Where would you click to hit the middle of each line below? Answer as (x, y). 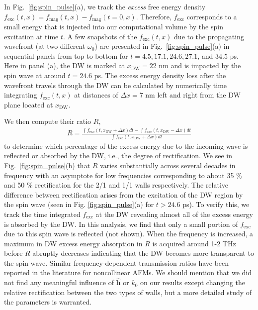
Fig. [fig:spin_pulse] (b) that (47, 165)
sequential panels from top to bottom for (66, 55)
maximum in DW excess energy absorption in (73, 243)
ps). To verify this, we (216, 204)
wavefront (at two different (45, 46)
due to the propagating (209, 36)
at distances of (96, 95)
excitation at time (31, 36)
